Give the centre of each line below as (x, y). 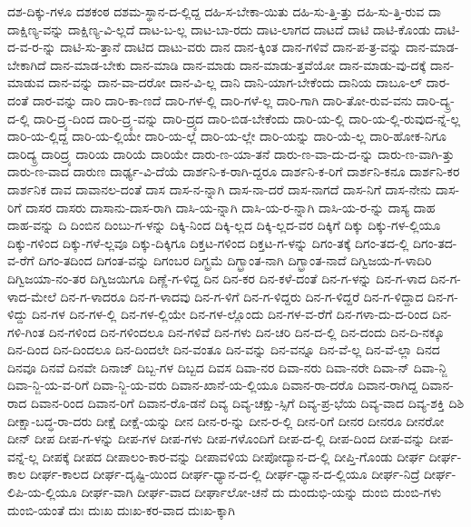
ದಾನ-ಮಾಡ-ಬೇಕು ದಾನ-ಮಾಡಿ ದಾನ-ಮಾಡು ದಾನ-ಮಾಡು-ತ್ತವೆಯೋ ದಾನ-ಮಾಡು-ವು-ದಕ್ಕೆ (238, 64)
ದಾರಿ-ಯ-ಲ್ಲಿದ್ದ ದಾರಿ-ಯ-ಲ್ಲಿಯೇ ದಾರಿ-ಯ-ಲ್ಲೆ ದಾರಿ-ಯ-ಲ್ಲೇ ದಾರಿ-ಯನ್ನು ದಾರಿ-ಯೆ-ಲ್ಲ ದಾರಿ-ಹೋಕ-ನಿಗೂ (227, 136)
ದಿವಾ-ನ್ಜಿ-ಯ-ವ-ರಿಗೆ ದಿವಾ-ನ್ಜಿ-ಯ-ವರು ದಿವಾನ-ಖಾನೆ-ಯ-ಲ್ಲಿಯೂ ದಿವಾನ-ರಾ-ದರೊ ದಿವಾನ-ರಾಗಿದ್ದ (212, 385)
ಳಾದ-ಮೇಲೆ (32, 296)
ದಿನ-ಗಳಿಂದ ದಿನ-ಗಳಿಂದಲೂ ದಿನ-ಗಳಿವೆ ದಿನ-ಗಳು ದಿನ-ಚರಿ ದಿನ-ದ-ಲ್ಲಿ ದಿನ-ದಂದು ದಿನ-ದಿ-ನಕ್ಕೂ (246, 331)
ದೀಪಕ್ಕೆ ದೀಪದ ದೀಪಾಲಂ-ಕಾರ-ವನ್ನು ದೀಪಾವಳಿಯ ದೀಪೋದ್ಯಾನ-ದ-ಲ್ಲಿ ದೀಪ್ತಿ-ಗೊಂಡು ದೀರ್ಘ (234, 456)
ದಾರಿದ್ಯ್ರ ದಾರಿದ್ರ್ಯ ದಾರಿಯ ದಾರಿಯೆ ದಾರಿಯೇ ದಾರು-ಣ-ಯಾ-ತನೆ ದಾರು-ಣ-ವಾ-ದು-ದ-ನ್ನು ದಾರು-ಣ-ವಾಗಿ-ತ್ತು (231, 153)
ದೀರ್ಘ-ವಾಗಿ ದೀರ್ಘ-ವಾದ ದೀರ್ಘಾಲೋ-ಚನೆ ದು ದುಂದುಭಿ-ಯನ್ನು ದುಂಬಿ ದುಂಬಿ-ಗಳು (261, 492)
